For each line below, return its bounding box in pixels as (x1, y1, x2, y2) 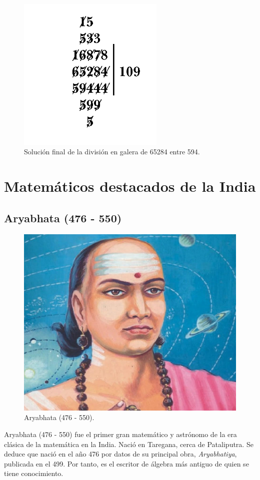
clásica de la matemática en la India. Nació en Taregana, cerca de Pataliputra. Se (4, 439, 253, 449)
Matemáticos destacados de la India (4, 176, 256, 196)
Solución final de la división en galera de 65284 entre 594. (24, 146, 200, 157)
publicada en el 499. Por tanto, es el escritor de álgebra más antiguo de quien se (4, 458, 249, 469)
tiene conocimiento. (4, 468, 63, 479)
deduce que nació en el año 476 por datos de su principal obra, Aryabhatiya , (4, 449, 237, 459)
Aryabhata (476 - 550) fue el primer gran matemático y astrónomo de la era (4, 429, 237, 440)
